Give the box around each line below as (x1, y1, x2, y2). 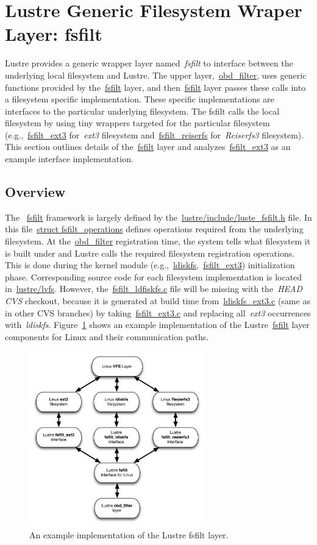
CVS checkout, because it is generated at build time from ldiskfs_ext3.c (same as (5, 294, 310, 307)
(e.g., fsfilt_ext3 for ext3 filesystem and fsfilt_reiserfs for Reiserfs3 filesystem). (5, 128, 304, 141)
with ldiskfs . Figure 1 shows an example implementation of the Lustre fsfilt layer (5, 318, 310, 331)
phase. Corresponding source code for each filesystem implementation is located (5, 270, 302, 283)
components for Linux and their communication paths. (5, 330, 209, 343)
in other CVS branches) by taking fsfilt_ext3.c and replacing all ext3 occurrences (5, 306, 311, 319)
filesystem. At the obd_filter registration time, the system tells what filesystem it (5, 235, 311, 248)
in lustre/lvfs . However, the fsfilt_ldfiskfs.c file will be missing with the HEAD (5, 282, 302, 295)
